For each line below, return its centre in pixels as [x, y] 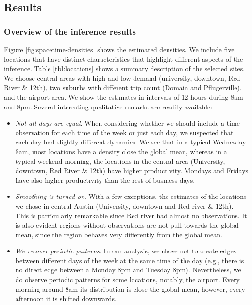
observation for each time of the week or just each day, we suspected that [124, 132]
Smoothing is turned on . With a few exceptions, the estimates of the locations [131, 196]
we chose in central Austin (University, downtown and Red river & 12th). [124, 206]
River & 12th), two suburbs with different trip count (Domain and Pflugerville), [123, 87]
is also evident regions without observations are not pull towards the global [127, 225]
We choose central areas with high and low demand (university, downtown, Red [122, 78]
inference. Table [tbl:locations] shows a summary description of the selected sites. [125, 68]
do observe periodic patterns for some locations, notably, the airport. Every [127, 279]
